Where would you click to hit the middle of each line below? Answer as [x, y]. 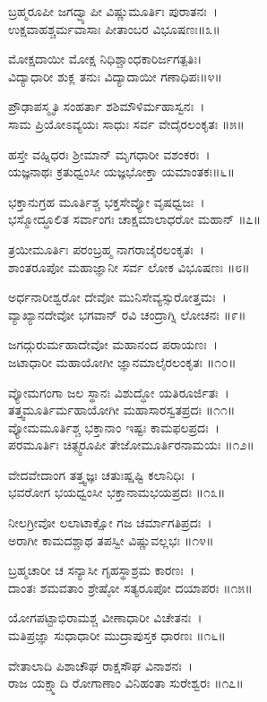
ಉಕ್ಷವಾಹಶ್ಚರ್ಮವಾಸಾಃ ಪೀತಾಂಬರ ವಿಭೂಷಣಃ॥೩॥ [114, 28]
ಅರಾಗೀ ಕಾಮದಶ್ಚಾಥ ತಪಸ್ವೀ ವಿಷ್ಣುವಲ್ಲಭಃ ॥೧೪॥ [111, 539]
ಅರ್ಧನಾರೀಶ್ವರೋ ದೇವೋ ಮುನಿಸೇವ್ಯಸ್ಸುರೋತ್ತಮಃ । [117, 297]
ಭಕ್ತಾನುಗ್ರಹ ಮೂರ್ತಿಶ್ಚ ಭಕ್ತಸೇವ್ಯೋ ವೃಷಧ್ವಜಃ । [107, 201]
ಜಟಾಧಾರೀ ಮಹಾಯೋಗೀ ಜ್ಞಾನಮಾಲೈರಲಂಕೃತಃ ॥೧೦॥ [122, 361]
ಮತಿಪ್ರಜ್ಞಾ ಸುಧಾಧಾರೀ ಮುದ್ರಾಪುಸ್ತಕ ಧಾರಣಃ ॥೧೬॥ [117, 635]
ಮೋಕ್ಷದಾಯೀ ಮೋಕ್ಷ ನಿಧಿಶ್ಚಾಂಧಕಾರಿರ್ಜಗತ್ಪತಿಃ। [105, 59]
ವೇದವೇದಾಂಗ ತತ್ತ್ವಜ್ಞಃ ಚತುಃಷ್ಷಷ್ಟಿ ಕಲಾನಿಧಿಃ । [102, 474]
